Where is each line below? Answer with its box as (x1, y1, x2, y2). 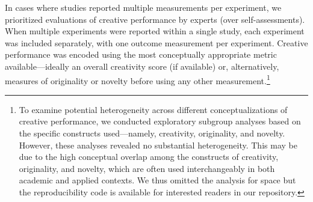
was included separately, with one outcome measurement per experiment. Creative (5, 36, 308, 49)
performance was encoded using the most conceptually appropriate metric (5, 48, 277, 61)
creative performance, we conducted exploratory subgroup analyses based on (19, 115, 301, 127)
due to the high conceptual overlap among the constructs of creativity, (19, 150, 279, 163)
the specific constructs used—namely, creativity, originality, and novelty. (19, 127, 285, 139)
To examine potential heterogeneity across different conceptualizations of (19, 103, 288, 115)
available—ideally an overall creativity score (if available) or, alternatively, (5, 60, 279, 72)
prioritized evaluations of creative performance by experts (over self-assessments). (5, 13, 305, 25)
